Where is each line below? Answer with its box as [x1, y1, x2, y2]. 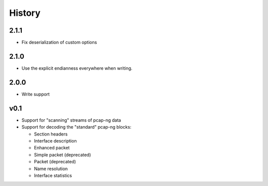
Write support [21, 91, 50, 97]
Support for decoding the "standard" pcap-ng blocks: [21, 124, 132, 130]
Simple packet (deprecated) [34, 151, 91, 158]
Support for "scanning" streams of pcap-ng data [21, 117, 121, 123]
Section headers [34, 131, 68, 137]
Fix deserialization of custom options [21, 40, 97, 46]
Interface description [34, 138, 77, 143]
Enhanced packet [34, 145, 70, 151]
